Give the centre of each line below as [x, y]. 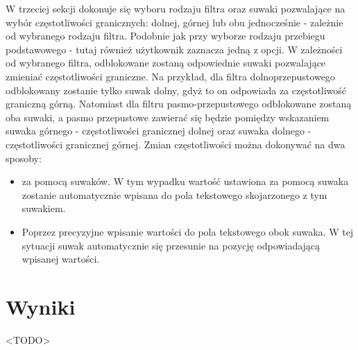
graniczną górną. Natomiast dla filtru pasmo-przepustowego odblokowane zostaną [179, 104]
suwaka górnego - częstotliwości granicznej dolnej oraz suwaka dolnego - [159, 131]
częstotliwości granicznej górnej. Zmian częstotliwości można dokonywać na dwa [176, 144]
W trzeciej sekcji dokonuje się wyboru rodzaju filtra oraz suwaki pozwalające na [176, 8]
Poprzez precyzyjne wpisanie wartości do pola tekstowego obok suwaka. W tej [188, 231]
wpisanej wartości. [61, 259]
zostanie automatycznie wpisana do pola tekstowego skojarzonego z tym [174, 194]
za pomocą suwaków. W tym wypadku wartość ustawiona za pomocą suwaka [185, 181]
